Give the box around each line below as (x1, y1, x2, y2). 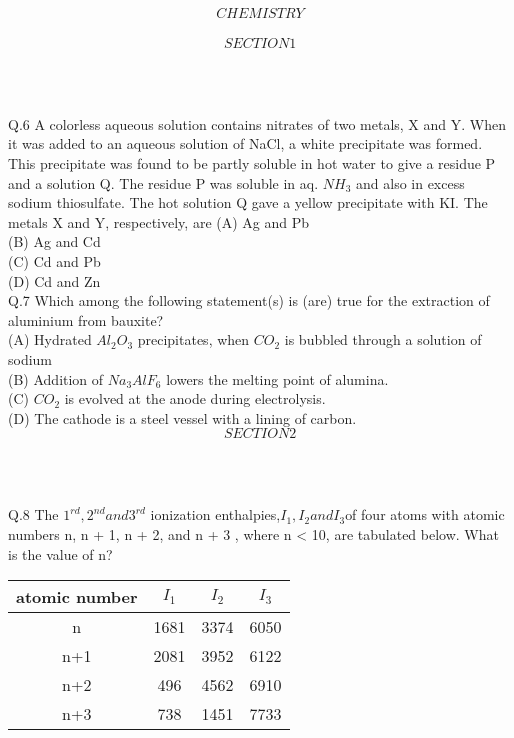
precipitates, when (137, 329, 250, 350)
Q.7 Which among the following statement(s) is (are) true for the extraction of (8, 290, 490, 311)
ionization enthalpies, (150, 504, 281, 525)
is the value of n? (8, 543, 113, 564)
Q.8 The (8, 504, 59, 525)
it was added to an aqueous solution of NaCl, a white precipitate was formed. (8, 133, 483, 154)
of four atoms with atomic (345, 504, 505, 525)
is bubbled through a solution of (284, 329, 482, 350)
